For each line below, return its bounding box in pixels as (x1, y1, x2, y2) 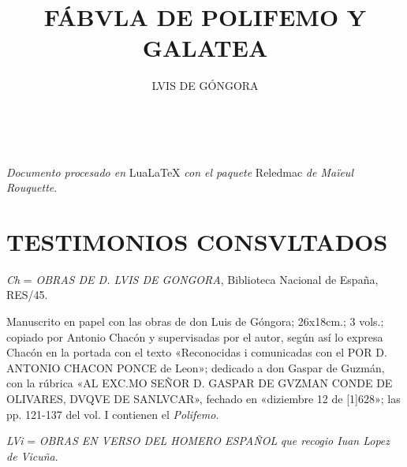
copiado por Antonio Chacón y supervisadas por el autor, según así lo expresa (6, 328, 383, 345)
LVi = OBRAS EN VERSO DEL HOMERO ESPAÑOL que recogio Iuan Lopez (6, 432, 390, 449)
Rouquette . (6, 179, 58, 196)
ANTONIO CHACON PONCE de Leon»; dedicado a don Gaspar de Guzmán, (6, 359, 385, 375)
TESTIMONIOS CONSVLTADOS (6, 225, 388, 257)
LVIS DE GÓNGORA (151, 77, 259, 94)
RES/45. (6, 286, 48, 303)
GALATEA (142, 32, 268, 64)
